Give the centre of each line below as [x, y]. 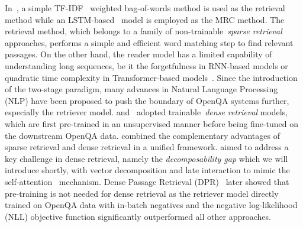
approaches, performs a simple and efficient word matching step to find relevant [149, 42]
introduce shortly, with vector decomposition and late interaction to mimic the [147, 170]
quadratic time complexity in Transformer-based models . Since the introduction [151, 77]
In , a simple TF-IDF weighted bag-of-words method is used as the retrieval [145, 8]
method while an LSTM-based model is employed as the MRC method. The [145, 19]
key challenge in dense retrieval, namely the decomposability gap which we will [146, 158]
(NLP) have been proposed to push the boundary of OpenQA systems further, [147, 100]
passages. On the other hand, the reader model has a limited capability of [138, 54]
